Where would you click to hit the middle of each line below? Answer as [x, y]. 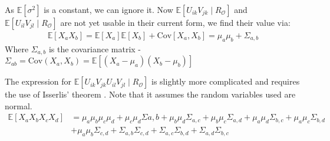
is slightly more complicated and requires [226, 81]
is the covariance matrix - [95, 48]
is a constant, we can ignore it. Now [108, 9]
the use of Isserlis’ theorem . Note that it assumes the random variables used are [150, 94]
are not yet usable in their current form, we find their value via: [175, 22]
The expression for [38, 81]
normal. [19, 105]
